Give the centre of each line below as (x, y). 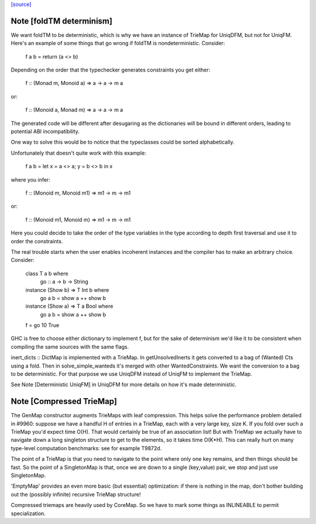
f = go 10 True (42, 325)
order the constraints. (37, 241)
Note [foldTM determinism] (61, 21)
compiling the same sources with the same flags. (70, 346)
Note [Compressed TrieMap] (64, 401)
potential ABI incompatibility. (45, 131)
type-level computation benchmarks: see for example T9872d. (86, 448)
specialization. (28, 513)
